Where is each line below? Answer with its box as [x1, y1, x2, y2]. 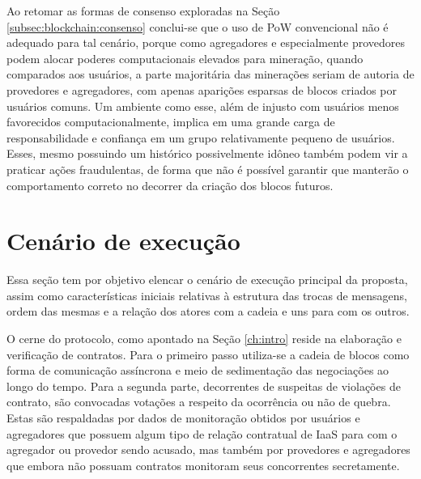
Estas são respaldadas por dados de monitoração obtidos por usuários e [6, 409, 360, 426]
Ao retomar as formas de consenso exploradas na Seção [6, 2, 280, 19]
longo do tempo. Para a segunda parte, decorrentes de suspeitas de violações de [6, 377, 401, 394]
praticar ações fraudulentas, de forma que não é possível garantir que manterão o [6, 160, 409, 177]
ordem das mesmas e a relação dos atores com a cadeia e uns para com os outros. [6, 303, 410, 320]
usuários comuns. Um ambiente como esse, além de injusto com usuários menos [6, 97, 399, 114]
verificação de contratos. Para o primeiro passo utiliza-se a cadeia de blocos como [6, 345, 410, 362]
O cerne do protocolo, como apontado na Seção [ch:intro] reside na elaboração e [6, 330, 402, 347]
